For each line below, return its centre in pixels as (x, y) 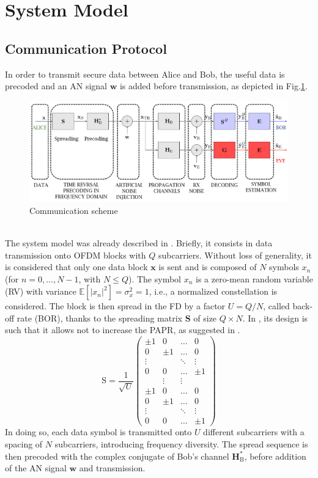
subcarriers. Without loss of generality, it (235, 255)
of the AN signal (36, 468)
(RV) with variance (41, 291)
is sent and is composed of (208, 267)
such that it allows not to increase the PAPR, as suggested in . (123, 330)
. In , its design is (275, 318)
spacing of (24, 444)
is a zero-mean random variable (254, 278)
